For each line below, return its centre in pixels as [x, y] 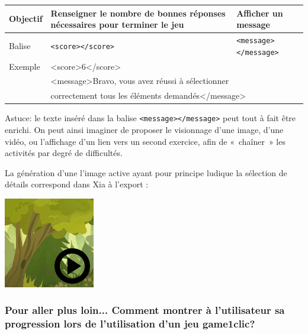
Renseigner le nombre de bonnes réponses [138, 13]
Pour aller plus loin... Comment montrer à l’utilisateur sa [145, 310]
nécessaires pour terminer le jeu [117, 25]
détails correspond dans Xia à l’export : [77, 184]
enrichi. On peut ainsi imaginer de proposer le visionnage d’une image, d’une [144, 129]
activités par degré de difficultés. [64, 153]
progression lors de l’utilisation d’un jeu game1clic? [130, 324]
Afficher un [260, 13]
